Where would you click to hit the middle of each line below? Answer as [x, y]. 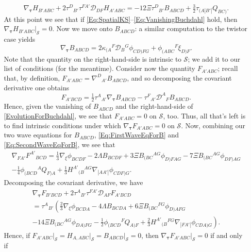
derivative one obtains [37, 87]
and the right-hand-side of [154, 106]
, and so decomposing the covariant [179, 77]
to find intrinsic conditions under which [63, 125]
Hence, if [17, 235]
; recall [228, 68]
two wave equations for [38, 135]
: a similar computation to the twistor [191, 28]
